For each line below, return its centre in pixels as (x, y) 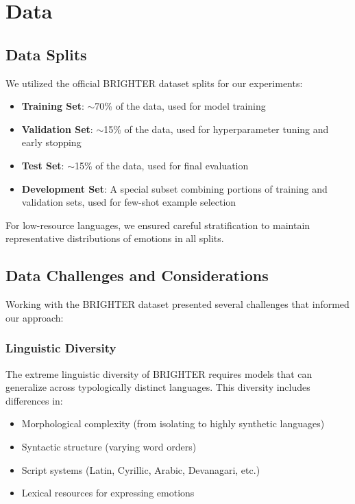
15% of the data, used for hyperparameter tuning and (216, 129)
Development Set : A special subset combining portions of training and (174, 188)
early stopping (51, 142)
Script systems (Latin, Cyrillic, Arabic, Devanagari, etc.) (141, 469)
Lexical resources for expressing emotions (108, 493)
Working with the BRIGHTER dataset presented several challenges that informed (177, 304)
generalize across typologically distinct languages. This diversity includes (158, 387)
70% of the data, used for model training (180, 106)
